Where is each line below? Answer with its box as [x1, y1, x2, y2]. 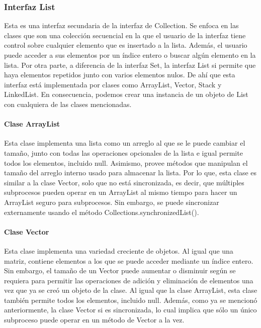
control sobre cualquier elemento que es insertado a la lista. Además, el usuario [4, 40, 247, 50]
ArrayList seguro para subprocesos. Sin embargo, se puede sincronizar [4, 196, 219, 207]
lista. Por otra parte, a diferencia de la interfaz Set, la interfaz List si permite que [4, 59, 256, 70]
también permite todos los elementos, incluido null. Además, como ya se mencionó [4, 294, 257, 305]
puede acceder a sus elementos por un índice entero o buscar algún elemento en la [4, 50, 256, 60]
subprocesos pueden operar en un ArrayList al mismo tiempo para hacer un [4, 187, 237, 197]
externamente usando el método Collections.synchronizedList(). [4, 206, 199, 217]
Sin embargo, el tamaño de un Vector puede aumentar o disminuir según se [4, 265, 236, 276]
